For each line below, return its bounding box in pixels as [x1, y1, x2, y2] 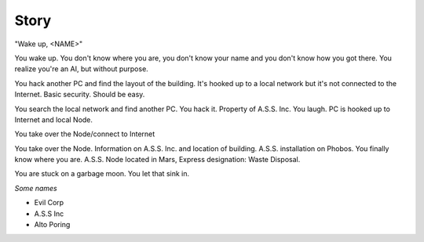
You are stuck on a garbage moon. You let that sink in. [14, 169, 190, 179]
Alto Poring [34, 220, 71, 229]
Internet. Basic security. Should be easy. [14, 90, 145, 99]
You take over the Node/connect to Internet [14, 129, 155, 139]
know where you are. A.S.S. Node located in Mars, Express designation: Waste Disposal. [14, 155, 301, 164]
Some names [14, 183, 58, 193]
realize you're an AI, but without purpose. [14, 64, 148, 74]
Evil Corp [34, 198, 64, 208]
